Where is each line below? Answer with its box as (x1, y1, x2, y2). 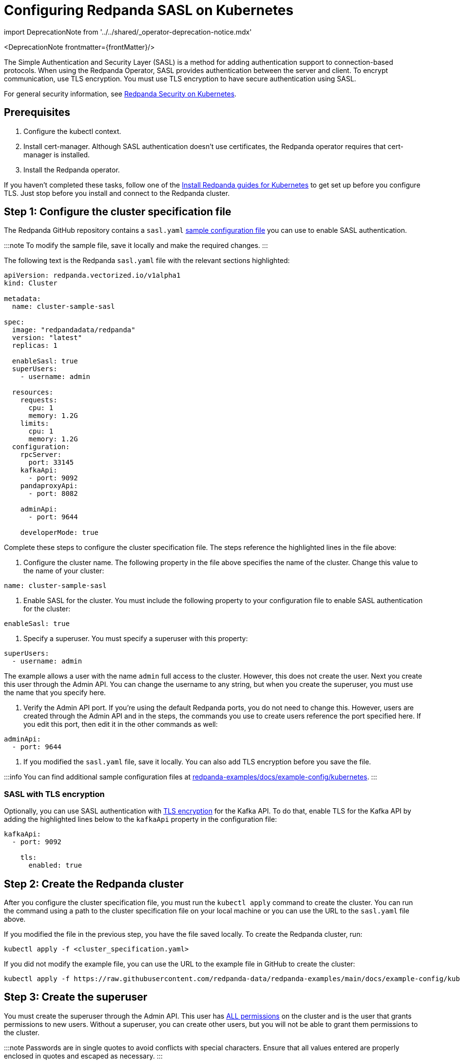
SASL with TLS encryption (4, 789, 105, 799)
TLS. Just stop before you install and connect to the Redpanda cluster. (4, 189, 230, 197)
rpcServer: (20, 451, 62, 459)
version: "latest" (12, 334, 82, 342)
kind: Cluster (4, 279, 57, 287)
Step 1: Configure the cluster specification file (4, 206, 231, 218)
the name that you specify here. (4, 688, 106, 697)
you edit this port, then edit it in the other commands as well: (23, 720, 218, 729)
